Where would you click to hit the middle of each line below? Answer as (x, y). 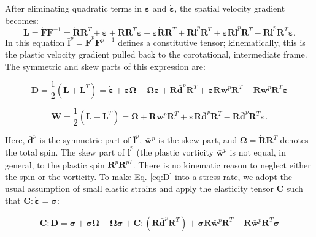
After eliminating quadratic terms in (74, 8)
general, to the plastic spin (55, 164)
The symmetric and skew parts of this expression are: (105, 66)
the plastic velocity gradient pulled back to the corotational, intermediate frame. (156, 54)
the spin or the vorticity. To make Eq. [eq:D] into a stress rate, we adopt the (148, 176)
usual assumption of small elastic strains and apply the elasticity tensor (139, 188)
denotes (294, 140)
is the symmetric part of (85, 140)
